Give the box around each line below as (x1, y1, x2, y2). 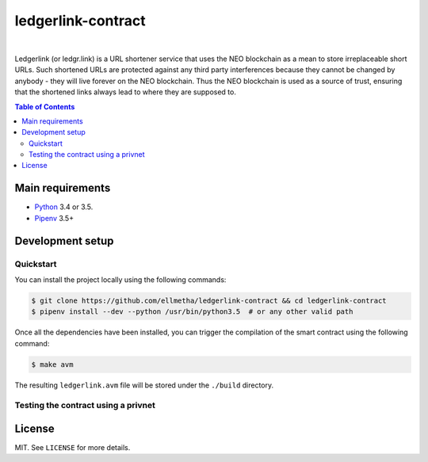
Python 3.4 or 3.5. (34, 202, 94, 212)
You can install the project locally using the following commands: (14, 274, 227, 284)
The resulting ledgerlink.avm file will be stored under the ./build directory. (14, 380, 274, 390)
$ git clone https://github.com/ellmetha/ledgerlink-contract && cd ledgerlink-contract (31, 296, 388, 305)
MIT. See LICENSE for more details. (14, 443, 131, 452)
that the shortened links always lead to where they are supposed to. (14, 87, 237, 97)
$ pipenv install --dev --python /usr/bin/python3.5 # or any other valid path (31, 307, 353, 316)
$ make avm (31, 360, 74, 368)
